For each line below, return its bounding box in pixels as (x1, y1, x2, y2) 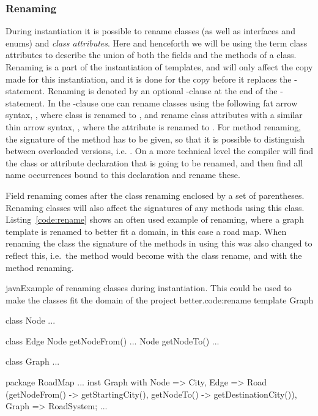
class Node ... (6, 314, 56, 327)
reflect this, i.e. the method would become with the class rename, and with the (6, 248, 302, 261)
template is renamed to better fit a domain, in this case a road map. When (6, 225, 287, 237)
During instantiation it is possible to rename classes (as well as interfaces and (6, 24, 295, 37)
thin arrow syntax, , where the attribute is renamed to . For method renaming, (6, 120, 301, 133)
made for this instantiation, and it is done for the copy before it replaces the (6, 72, 292, 85)
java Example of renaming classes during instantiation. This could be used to (6, 281, 292, 294)
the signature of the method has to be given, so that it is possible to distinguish (6, 132, 305, 145)
